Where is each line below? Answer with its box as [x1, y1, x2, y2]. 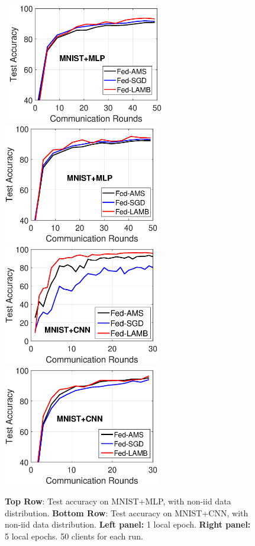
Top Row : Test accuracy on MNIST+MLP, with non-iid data [5, 495, 231, 507]
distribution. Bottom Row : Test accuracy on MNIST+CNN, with [5, 506, 248, 519]
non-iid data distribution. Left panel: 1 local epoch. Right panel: [5, 518, 251, 531]
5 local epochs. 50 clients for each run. [5, 529, 143, 542]
